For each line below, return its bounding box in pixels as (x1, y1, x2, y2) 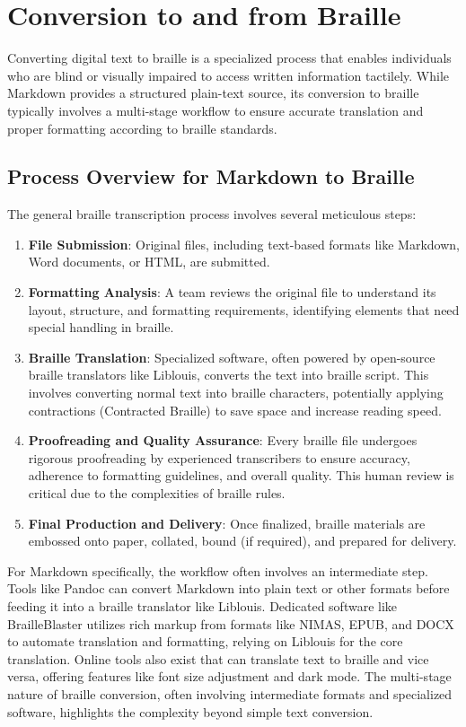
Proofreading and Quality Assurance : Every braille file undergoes (28, 431, 418, 450)
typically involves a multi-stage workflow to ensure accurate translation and (7, 101, 424, 119)
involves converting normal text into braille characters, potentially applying (28, 383, 444, 402)
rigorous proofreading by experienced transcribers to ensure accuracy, (28, 448, 410, 467)
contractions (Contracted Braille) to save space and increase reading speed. (28, 400, 442, 419)
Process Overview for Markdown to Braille (7, 162, 415, 190)
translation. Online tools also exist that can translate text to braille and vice (7, 649, 429, 668)
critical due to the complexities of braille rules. (28, 484, 286, 503)
